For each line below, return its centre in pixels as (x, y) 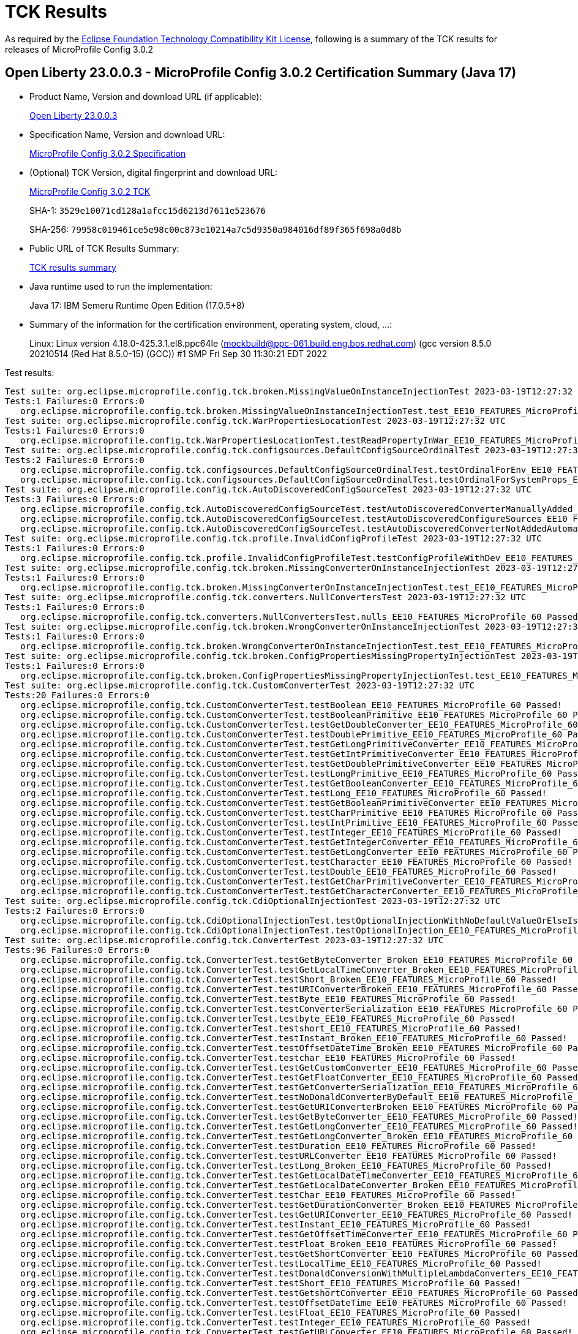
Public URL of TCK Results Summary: (104, 248)
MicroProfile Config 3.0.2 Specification (108, 153)
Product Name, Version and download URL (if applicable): (146, 96)
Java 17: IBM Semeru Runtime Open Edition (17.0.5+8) (137, 305)
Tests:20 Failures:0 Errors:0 (77, 695)
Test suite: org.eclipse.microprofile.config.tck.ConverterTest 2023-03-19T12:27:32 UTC (224, 940)
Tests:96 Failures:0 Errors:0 (77, 950)
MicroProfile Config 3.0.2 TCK (90, 191)
